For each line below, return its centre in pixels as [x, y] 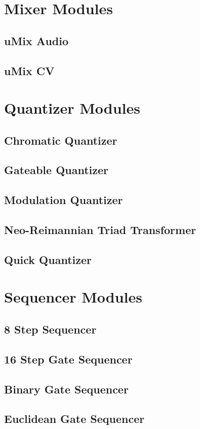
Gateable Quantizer [56, 170]
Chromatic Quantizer [61, 140]
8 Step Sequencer [50, 329]
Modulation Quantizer [64, 200]
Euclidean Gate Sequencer [74, 419]
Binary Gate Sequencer [66, 389]
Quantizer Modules [72, 108]
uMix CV [29, 70]
